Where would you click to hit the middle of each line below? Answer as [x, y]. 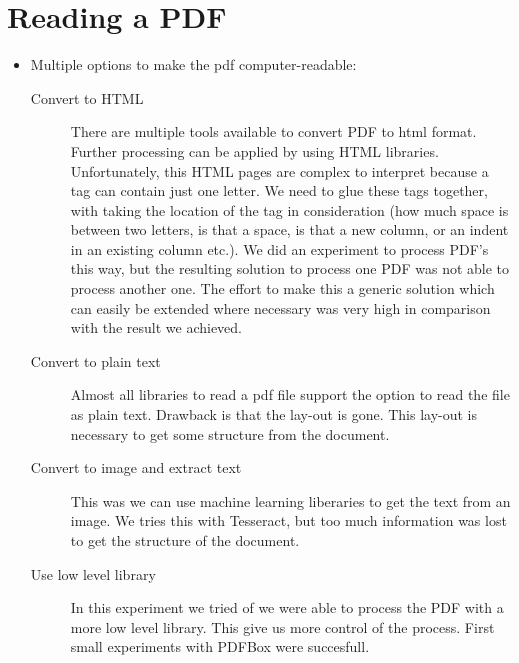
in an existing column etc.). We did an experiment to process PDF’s [279, 248]
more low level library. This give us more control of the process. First [282, 626]
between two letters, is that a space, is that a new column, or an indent [289, 229]
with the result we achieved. [156, 327]
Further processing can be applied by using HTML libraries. [254, 150]
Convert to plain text [95, 360]
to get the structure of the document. [185, 540]
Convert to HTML [87, 97]
